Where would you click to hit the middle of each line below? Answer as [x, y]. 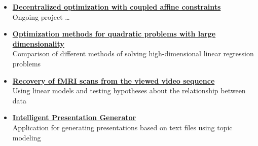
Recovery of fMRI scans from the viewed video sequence [114, 80]
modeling [27, 137]
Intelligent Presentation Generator [74, 117]
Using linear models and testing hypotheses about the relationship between [129, 90]
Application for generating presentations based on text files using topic [122, 127]
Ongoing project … [41, 16]
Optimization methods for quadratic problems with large [114, 34]
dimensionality [38, 43]
